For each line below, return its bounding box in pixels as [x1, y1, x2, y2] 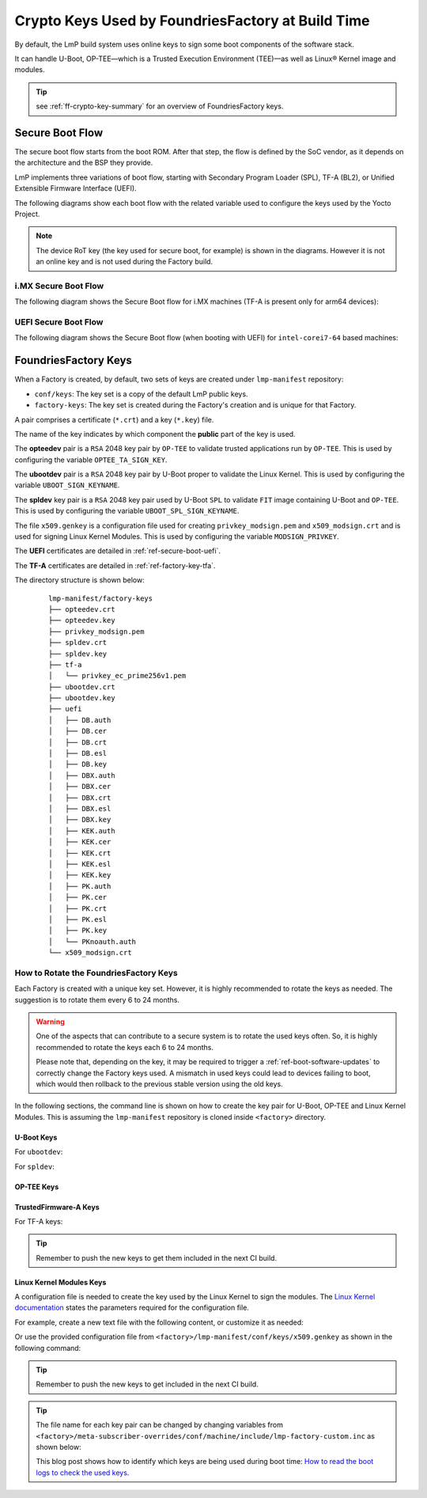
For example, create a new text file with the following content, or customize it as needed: [14, 1318, 304, 1327]
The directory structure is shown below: [14, 575, 145, 585]
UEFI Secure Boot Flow [14, 317, 104, 328]
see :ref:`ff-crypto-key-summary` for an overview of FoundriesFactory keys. [36, 101, 284, 111]
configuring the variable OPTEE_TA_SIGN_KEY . [14, 455, 168, 465]
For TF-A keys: [14, 1216, 63, 1226]
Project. [14, 209, 40, 218]
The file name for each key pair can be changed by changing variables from [36, 1420, 284, 1430]
